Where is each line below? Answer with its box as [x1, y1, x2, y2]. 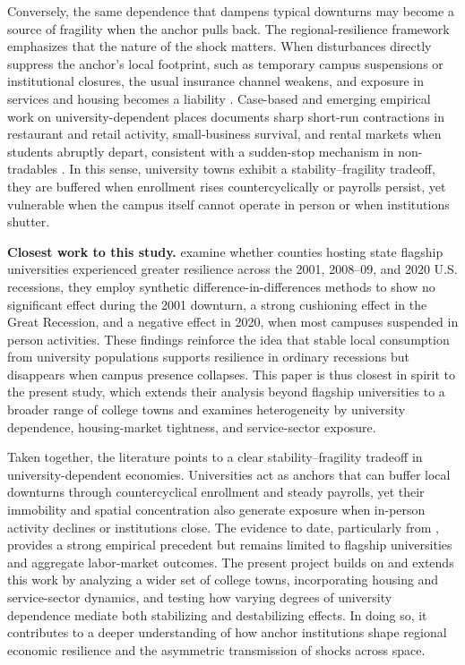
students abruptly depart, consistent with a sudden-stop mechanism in [7, 141, 394, 160]
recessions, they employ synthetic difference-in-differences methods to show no [7, 277, 435, 295]
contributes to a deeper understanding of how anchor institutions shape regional [7, 623, 447, 642]
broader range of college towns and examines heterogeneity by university [7, 400, 406, 419]
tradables [7, 159, 58, 178]
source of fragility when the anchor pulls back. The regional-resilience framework [7, 19, 450, 38]
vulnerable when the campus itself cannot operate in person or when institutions [7, 194, 450, 213]
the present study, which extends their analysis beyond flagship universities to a [7, 382, 445, 401]
